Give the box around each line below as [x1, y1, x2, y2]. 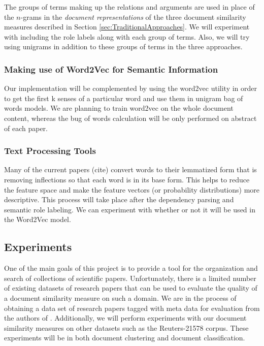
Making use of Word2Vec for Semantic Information [4, 62, 218, 75]
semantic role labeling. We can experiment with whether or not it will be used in [4, 204, 255, 214]
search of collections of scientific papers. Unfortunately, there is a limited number [4, 272, 256, 283]
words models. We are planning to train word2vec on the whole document [4, 103, 234, 113]
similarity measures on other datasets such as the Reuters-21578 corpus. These [4, 322, 249, 333]
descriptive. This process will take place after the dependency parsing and [4, 194, 234, 205]
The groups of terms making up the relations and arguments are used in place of [4, 2, 255, 12]
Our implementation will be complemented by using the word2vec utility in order [4, 83, 257, 93]
